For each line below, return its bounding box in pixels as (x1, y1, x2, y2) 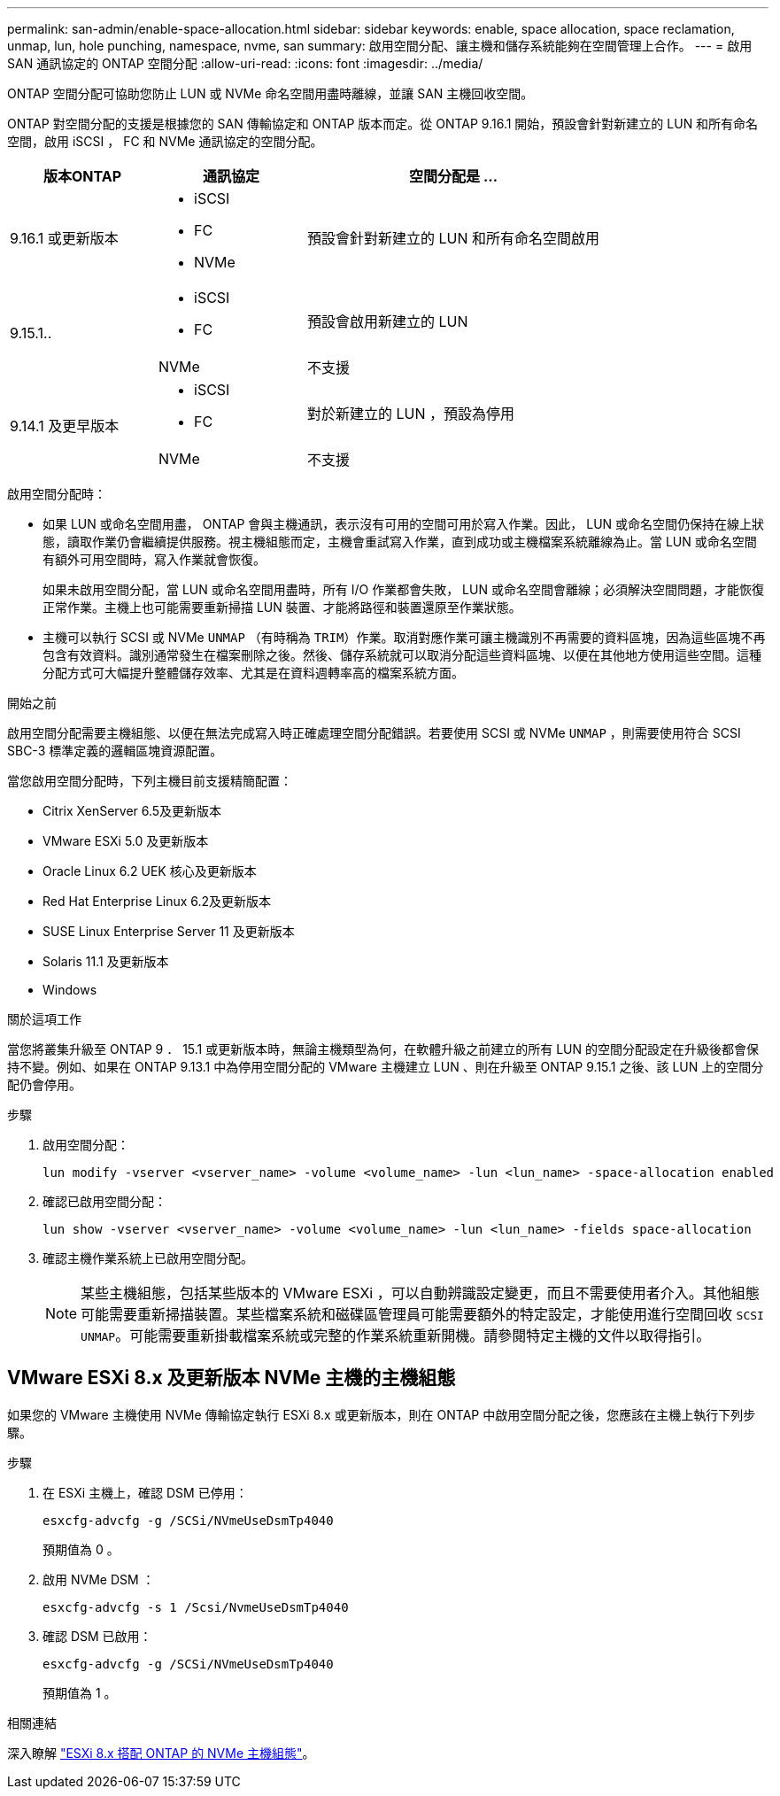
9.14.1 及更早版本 (10, 417, 120, 435)
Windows (42, 982, 97, 997)
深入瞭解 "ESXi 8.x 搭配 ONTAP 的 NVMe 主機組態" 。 (7, 1745, 315, 1761)
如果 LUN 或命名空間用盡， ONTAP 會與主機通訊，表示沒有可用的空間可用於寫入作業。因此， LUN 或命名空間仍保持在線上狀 (42, 516, 765, 531)
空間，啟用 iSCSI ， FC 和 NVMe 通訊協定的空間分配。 (7, 134, 323, 149)
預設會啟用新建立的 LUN (307, 313, 468, 330)
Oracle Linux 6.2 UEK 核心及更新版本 (42, 863, 257, 879)
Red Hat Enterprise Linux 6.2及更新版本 (42, 894, 272, 909)
